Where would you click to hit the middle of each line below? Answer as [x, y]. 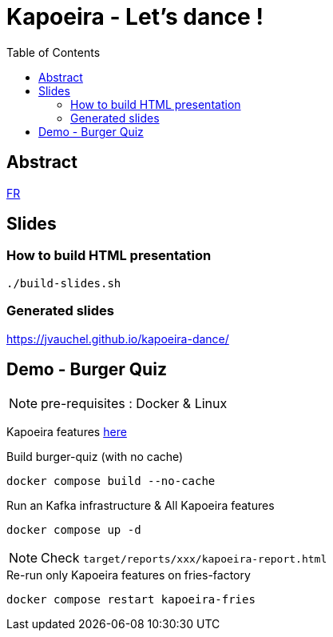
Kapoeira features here [67, 432]
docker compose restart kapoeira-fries [131, 600]
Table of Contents [54, 52]
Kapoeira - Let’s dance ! [135, 17]
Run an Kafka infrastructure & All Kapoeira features [141, 506]
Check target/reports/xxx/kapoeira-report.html [184, 558]
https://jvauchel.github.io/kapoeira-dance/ [118, 339]
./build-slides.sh [64, 283]
